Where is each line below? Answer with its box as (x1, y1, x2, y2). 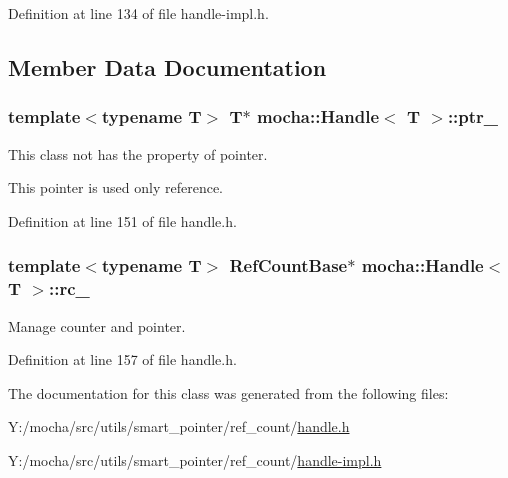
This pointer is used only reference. (8, 177, 224, 198)
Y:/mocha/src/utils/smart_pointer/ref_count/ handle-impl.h (8, 449, 382, 470)
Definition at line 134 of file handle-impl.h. (8, 3, 269, 23)
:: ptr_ (447, 104, 499, 129)
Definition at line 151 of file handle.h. (8, 210, 237, 231)
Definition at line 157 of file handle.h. (8, 349, 237, 370)
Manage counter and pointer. (8, 315, 186, 336)
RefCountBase (229, 253, 348, 278)
